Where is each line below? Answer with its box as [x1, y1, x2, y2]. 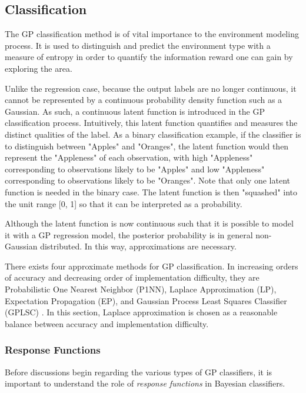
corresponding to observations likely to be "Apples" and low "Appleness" [5, 162, 265, 175]
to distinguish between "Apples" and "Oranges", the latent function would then [5, 139, 289, 152]
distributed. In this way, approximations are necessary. [40, 240, 237, 252]
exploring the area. [5, 62, 72, 74]
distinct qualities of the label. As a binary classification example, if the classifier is [5, 128, 301, 140]
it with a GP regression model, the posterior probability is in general [5, 228, 253, 241]
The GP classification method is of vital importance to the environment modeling [5, 28, 299, 40]
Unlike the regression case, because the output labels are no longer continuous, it [5, 82, 297, 94]
